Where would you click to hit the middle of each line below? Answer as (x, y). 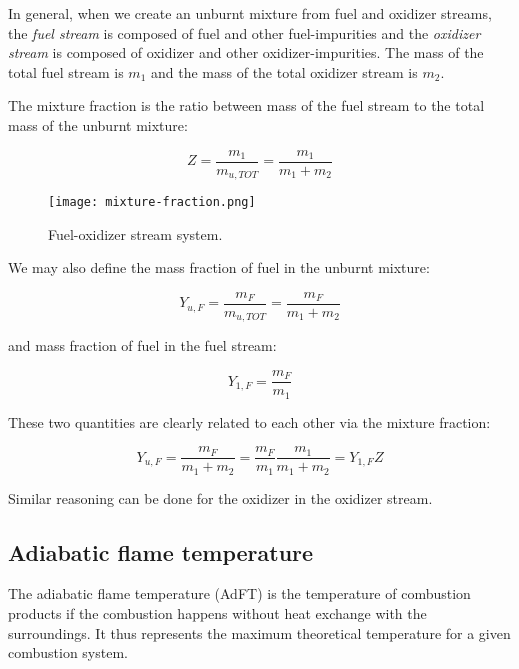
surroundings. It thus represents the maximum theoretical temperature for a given (259, 632)
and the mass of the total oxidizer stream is (284, 71)
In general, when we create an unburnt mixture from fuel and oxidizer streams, (250, 13)
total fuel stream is (66, 71)
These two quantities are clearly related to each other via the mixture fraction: (249, 421)
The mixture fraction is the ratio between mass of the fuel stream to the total (246, 105)
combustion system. (68, 652)
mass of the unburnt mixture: (98, 124)
